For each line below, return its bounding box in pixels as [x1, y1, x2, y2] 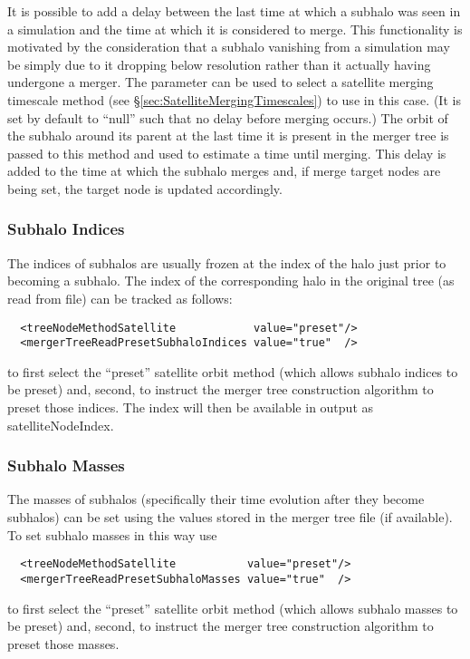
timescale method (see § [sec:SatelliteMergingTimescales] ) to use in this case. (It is [7, 90, 461, 109]
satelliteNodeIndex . [7, 415, 114, 434]
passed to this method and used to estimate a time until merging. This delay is [7, 143, 446, 162]
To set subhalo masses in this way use [7, 525, 217, 544]
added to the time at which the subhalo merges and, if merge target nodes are [7, 161, 441, 180]
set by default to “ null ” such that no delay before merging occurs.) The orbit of [7, 108, 448, 127]
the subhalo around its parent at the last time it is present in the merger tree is [7, 126, 449, 145]
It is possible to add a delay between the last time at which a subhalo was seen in [7, 2, 461, 20]
